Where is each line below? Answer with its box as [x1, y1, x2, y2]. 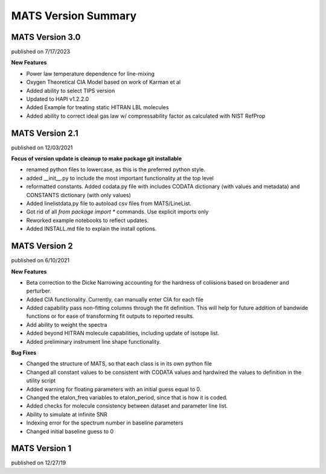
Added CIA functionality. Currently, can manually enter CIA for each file [26, 295, 203, 303]
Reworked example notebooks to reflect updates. [26, 216, 149, 224]
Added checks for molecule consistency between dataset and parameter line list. [26, 402, 228, 409]
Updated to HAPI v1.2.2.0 [26, 95, 89, 103]
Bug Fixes [11, 349, 37, 356]
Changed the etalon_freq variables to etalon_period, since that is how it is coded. [26, 394, 228, 401]
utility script [26, 377, 56, 384]
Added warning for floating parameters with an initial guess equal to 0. [26, 385, 202, 393]
